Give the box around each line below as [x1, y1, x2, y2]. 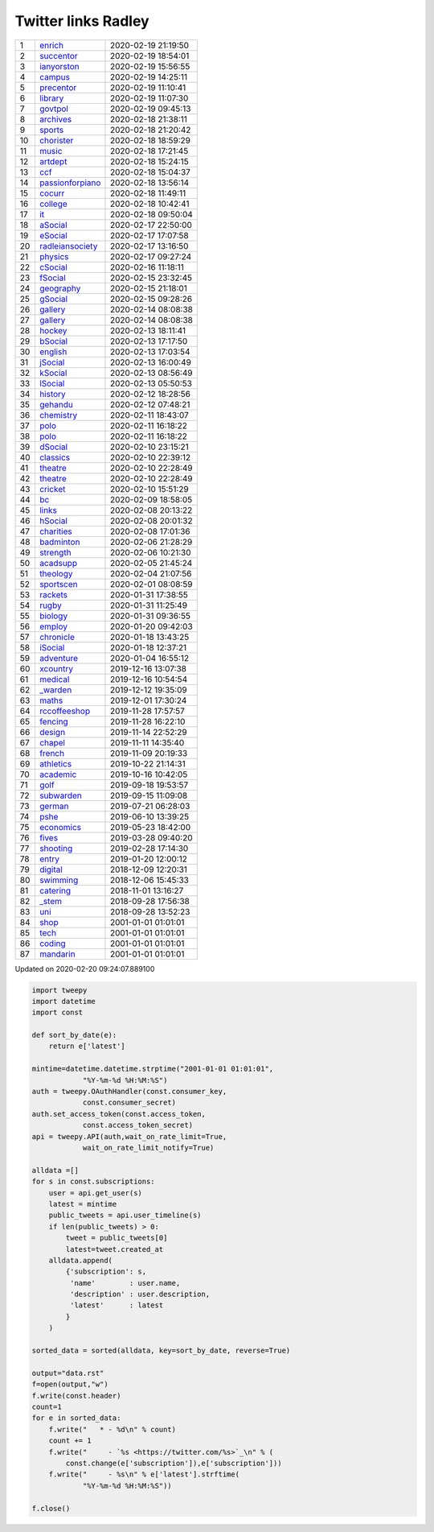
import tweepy [31, 985, 88, 994]
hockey [39, 324, 68, 336]
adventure [39, 652, 78, 663]
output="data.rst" [31, 1369, 104, 1377]
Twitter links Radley [14, 12, 149, 30]
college [39, 198, 68, 209]
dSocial [39, 441, 68, 452]
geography [39, 283, 81, 294]
